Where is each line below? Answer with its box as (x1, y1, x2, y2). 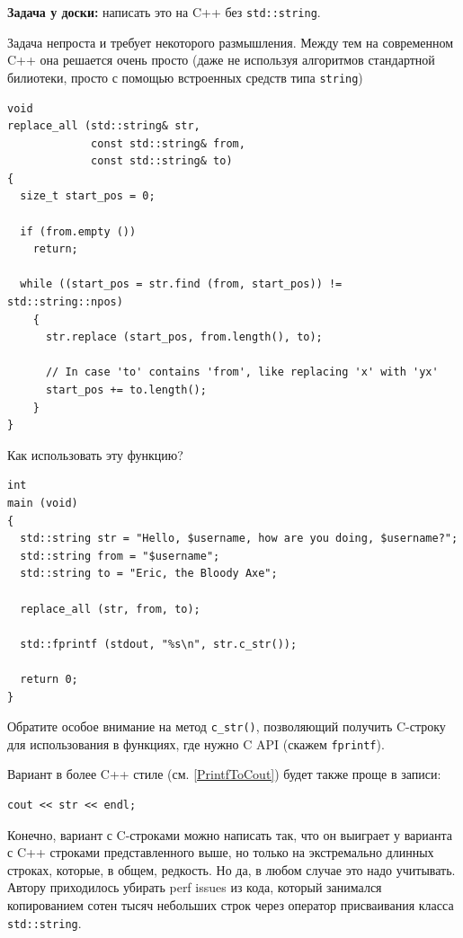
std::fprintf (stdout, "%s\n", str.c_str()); (20, 637, 298, 650)
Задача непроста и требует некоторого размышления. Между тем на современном (7, 32, 454, 51)
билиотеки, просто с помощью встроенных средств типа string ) (7, 67, 363, 86)
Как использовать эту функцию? (7, 445, 183, 464)
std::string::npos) (7, 296, 123, 309)
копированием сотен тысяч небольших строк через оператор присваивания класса (7, 895, 454, 914)
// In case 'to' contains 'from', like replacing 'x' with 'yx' (45, 366, 439, 379)
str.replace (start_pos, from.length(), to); (45, 331, 323, 344)
